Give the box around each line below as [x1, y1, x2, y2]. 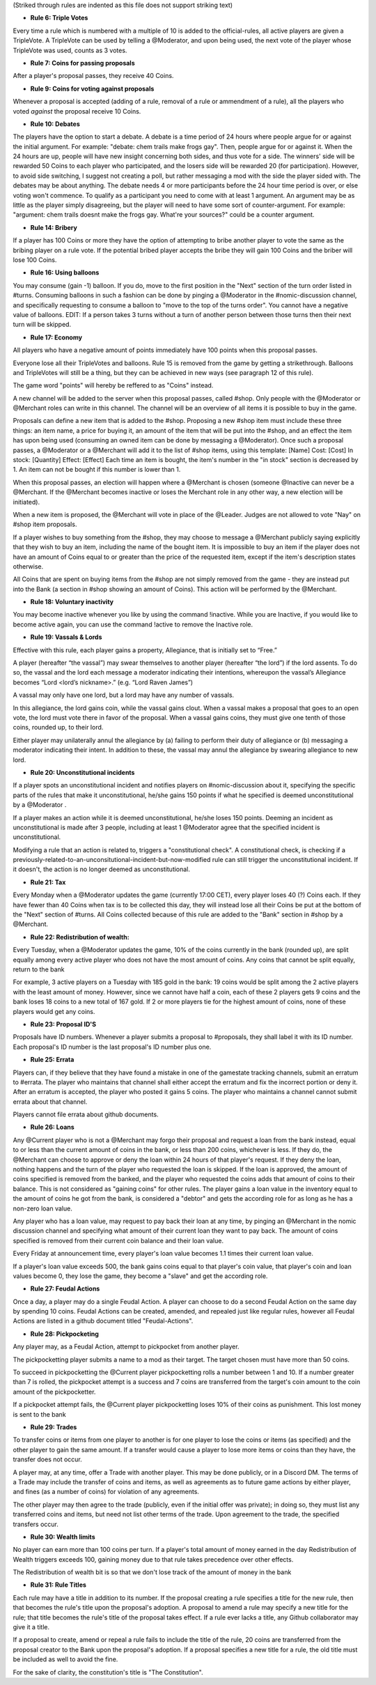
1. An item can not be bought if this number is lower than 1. [13, 466, 181, 474]
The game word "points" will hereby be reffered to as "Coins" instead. [13, 381, 214, 390]
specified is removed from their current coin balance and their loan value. [13, 1236, 224, 1245]
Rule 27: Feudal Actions [30, 1284, 100, 1293]
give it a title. [13, 1623, 50, 1631]
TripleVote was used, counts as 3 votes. [13, 46, 127, 54]
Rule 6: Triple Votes [30, 14, 88, 22]
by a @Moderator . [13, 801, 67, 809]
